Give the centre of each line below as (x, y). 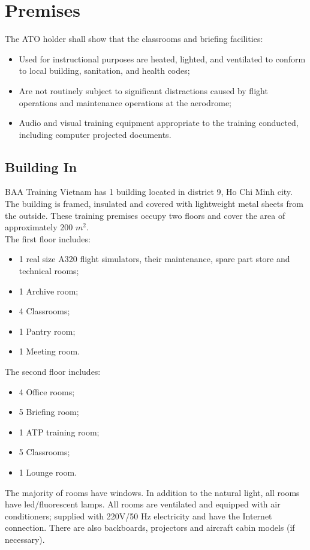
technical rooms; (49, 271)
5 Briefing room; (49, 412)
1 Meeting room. (49, 351)
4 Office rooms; (47, 391)
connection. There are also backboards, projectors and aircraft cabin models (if (150, 528)
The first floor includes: (48, 238)
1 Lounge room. (48, 472)
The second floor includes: (53, 372)
